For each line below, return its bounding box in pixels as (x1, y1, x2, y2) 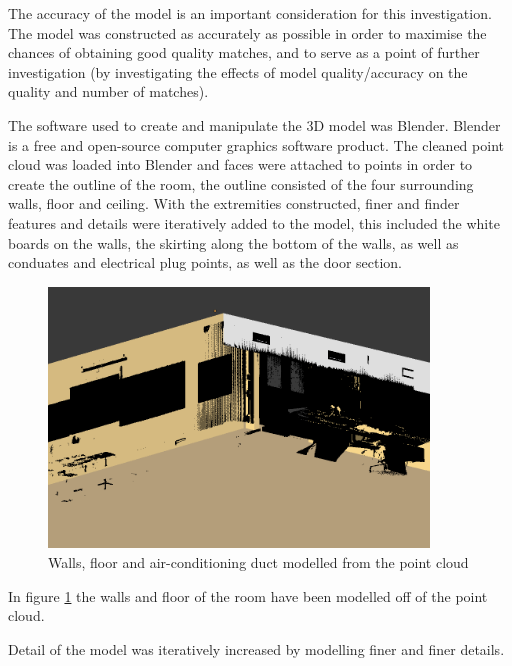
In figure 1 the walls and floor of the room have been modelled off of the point (8, 585, 488, 606)
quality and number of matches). (8, 81, 209, 102)
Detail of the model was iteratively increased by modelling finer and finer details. (8, 638, 505, 659)
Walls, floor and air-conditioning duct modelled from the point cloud (48, 552, 469, 573)
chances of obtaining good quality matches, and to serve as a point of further (8, 42, 480, 63)
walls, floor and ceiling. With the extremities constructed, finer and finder (8, 193, 460, 214)
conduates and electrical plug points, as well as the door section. (8, 252, 403, 273)
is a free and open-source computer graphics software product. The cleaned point (8, 134, 504, 155)
